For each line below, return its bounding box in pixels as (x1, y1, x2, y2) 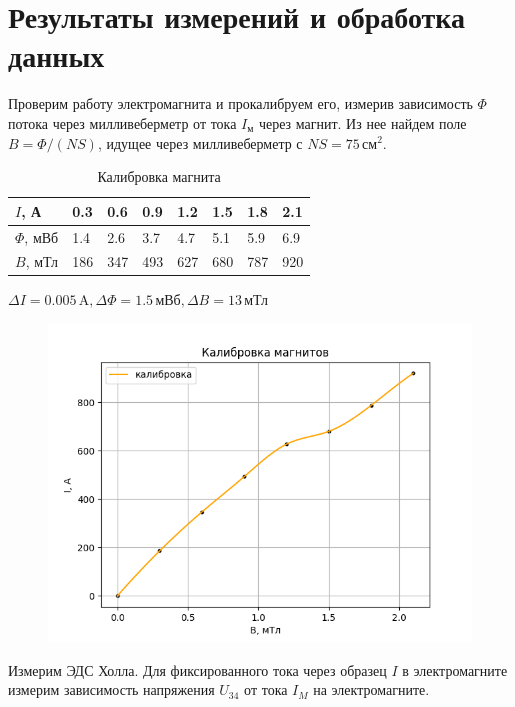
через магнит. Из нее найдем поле (258, 112, 467, 133)
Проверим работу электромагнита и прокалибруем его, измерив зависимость (8, 93, 473, 114)
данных (8, 35, 105, 76)
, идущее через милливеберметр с (97, 132, 303, 153)
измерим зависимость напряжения (8, 679, 215, 700)
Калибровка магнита (97, 166, 221, 187)
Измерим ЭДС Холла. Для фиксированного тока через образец (8, 659, 387, 680)
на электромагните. (313, 679, 430, 700)
